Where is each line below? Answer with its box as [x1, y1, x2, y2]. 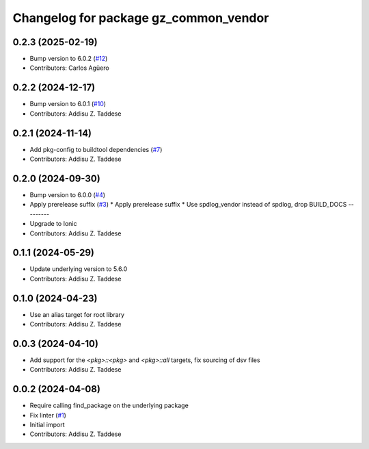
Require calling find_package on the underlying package [29, 401, 189, 410]
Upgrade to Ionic [29, 220, 77, 228]
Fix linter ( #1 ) [29, 411, 66, 419]
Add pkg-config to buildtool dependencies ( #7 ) [29, 145, 163, 153]
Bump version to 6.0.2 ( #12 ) [29, 55, 108, 63]
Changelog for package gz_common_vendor [12, 10, 269, 25]
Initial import [29, 421, 65, 429]
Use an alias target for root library [29, 310, 125, 318]
